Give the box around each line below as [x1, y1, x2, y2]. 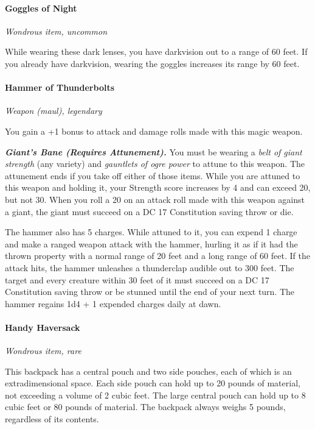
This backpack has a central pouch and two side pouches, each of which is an [5, 364, 292, 377]
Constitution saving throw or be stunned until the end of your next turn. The [5, 285, 295, 298]
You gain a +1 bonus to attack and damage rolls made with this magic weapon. [5, 124, 303, 137]
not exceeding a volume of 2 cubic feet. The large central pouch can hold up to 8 [5, 388, 306, 401]
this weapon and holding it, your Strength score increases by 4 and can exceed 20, [5, 181, 311, 194]
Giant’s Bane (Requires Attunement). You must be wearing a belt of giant [5, 145, 302, 158]
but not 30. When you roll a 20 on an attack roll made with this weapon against [5, 193, 305, 205]
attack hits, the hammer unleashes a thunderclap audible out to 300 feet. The [5, 261, 294, 274]
